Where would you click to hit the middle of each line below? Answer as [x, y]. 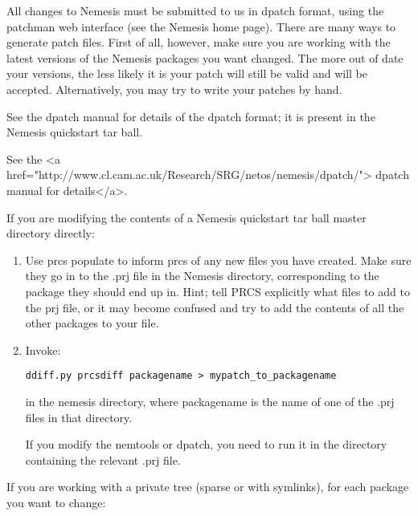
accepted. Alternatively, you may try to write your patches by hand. [174, 89]
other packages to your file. [92, 323]
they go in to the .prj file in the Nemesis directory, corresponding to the [202, 276]
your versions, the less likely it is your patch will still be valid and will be [187, 73]
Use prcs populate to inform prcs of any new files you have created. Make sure [218, 260]
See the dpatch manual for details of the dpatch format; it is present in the [191, 116]
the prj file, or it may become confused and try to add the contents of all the [215, 307]
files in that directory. [79, 417]
